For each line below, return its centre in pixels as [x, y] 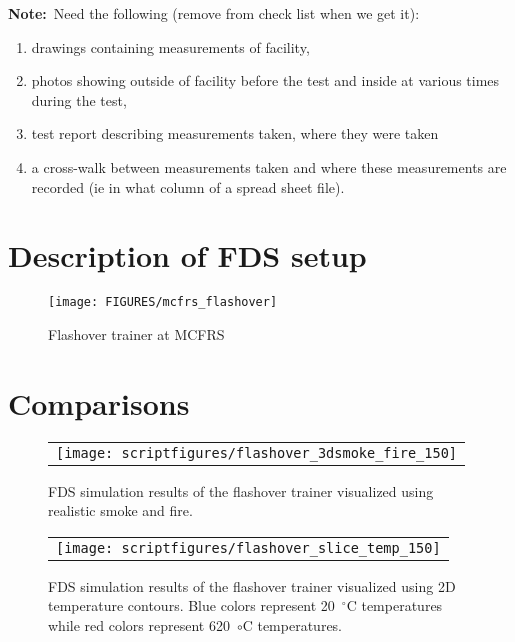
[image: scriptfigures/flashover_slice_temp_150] [248, 547]
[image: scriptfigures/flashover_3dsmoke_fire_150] [257, 452]
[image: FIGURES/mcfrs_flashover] [163, 302]
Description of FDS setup [187, 255]
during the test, [79, 99]
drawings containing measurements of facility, [170, 46]
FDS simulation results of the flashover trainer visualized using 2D [252, 585]
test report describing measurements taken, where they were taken [235, 133]
